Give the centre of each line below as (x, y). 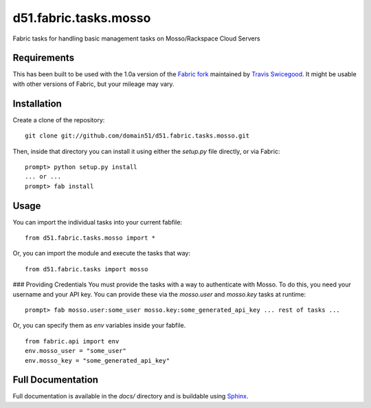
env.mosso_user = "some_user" (76, 351)
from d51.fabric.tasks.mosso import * (90, 238)
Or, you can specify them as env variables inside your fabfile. (99, 326)
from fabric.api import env (72, 341)
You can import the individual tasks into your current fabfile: (97, 222)
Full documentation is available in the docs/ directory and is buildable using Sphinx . (131, 396)
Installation (37, 103)
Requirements (44, 58)
